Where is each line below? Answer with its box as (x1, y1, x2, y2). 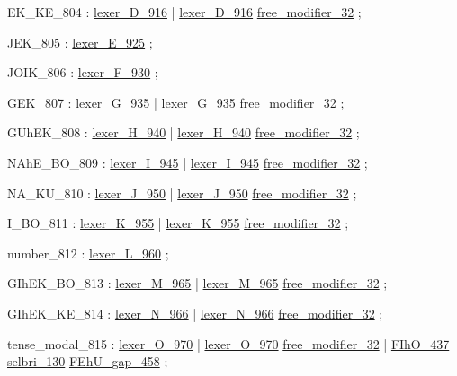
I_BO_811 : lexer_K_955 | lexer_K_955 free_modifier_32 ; (7, 214, 349, 232)
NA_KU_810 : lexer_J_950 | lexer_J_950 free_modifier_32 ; (7, 183, 357, 202)
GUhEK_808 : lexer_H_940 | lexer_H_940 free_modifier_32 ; (7, 123, 360, 142)
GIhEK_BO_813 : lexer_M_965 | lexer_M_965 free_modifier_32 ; (7, 274, 388, 293)
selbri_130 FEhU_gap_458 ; (7, 352, 168, 371)
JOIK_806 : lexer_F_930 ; (7, 63, 158, 82)
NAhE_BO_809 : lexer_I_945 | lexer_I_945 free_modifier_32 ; (7, 153, 368, 171)
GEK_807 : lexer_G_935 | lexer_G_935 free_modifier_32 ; (7, 92, 345, 111)
